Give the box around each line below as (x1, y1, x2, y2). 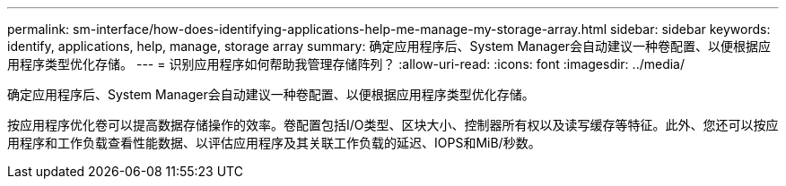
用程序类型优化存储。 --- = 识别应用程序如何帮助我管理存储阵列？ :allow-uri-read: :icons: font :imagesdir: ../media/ (7, 56, 686, 72)
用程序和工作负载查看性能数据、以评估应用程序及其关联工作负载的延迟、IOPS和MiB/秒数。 (7, 135, 541, 150)
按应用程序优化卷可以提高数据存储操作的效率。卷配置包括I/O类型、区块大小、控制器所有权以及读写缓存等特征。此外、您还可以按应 (7, 117, 779, 132)
